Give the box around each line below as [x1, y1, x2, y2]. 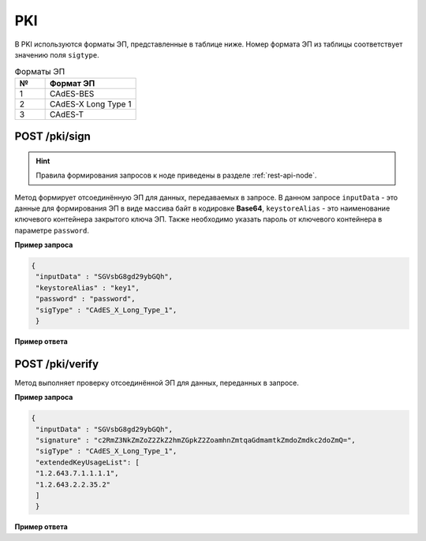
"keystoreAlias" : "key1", [35, 283, 140, 292]
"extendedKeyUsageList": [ [35, 457, 140, 467]
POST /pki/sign [14, 130, 91, 144]
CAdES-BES [49, 88, 95, 99]
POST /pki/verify [14, 357, 99, 371]
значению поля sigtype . [14, 50, 99, 59]
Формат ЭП [49, 77, 95, 88]
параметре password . [14, 226, 90, 235]
